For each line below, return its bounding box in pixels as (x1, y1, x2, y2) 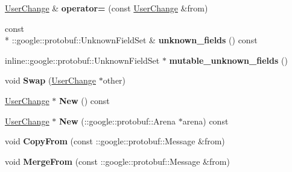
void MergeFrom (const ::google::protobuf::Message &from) (5, 155, 230, 167)
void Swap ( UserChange (5, 74, 96, 87)
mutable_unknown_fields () (169, 54, 288, 66)
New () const (59, 94, 110, 106)
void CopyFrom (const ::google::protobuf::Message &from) (5, 135, 225, 147)
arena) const (182, 114, 229, 127)
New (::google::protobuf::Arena (59, 114, 176, 127)
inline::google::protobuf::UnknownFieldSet (5, 54, 160, 66)
